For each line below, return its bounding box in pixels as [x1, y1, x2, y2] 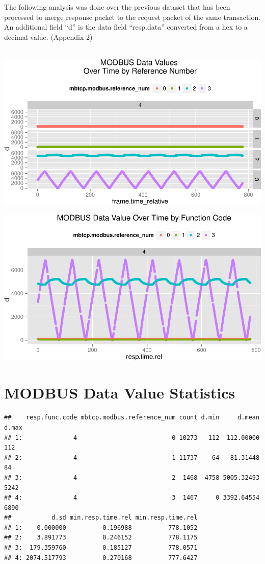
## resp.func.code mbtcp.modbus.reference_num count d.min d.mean [4, 414, 260, 421]
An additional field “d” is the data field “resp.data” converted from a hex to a [4, 21, 248, 32]
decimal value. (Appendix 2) [4, 31, 93, 42]
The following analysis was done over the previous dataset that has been [4, 2, 230, 12]
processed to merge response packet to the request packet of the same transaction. [4, 11, 261, 22]
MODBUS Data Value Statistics [4, 382, 235, 403]
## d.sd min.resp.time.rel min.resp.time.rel [4, 514, 198, 522]
